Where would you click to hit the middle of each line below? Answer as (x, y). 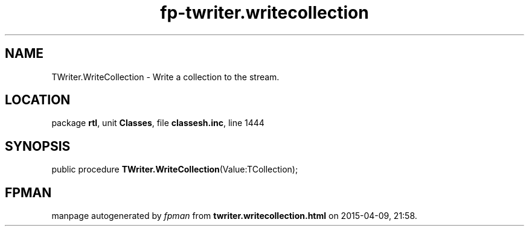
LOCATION (38, 100)
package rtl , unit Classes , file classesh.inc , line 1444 (158, 123)
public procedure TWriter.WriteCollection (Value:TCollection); (175, 169)
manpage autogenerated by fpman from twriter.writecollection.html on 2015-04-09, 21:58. (234, 216)
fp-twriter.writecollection (264, 13)
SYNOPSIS (38, 146)
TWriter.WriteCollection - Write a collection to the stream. (165, 77)
